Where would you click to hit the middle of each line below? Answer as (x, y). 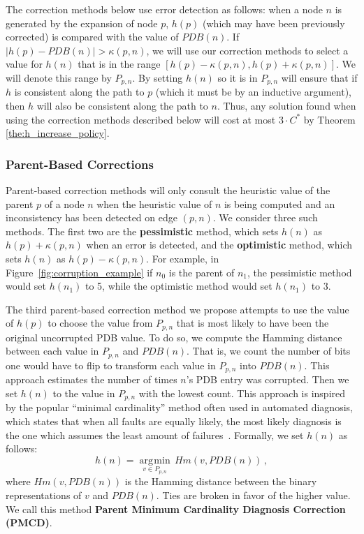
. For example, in (183, 258)
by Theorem (329, 119)
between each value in (52, 351)
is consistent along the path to (79, 92)
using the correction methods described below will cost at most (141, 119)
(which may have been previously (274, 23)
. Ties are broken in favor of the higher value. (253, 495)
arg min (155, 460)
